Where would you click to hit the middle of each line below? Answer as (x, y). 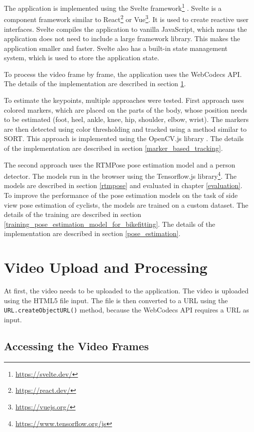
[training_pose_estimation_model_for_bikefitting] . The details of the (110, 224)
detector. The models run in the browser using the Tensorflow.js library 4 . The (120, 175)
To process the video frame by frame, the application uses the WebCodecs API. (123, 74)
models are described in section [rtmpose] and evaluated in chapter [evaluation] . (123, 185)
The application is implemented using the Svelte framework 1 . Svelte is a (113, 7)
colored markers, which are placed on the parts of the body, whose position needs (126, 109)
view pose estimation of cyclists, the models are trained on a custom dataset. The (126, 204)
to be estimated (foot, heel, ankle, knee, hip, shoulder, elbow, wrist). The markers (126, 119)
